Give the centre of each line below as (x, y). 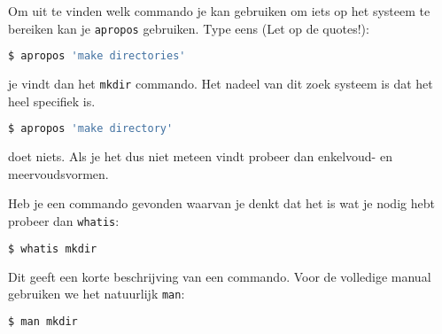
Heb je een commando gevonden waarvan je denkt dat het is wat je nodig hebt (221, 203)
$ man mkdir (43, 321)
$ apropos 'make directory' (91, 129)
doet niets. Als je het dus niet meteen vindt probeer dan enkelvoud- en (200, 156)
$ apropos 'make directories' (97, 56)
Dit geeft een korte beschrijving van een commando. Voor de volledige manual (220, 276)
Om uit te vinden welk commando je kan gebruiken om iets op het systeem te (219, 11)
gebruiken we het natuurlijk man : (97, 294)
